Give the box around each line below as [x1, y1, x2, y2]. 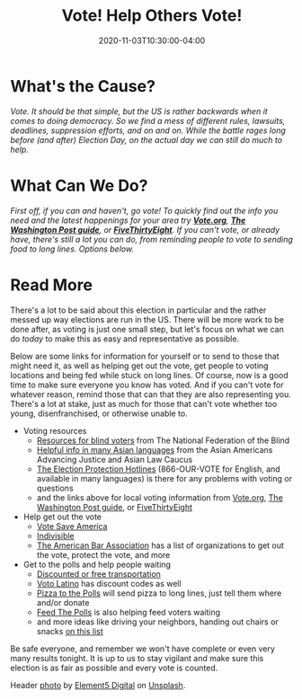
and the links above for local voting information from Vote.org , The [36, 491, 284, 503]
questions [36, 482, 75, 493]
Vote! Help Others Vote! [61, 5, 243, 26]
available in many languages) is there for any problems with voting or [36, 473, 293, 483]
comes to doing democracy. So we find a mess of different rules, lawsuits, [10, 115, 286, 126]
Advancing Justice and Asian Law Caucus [36, 454, 193, 465]
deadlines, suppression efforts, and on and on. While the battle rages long [10, 125, 287, 136]
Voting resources [22, 425, 87, 436]
